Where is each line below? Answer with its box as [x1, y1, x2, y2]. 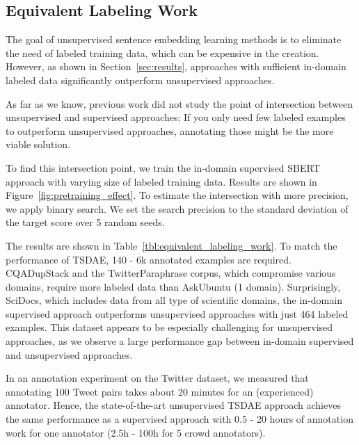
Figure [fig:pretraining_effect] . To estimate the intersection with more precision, [6, 188, 349, 202]
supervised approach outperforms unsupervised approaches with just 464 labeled [6, 306, 349, 321]
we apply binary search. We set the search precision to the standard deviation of [6, 201, 349, 216]
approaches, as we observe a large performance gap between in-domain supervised [6, 334, 354, 348]
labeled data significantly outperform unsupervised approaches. [6, 72, 275, 87]
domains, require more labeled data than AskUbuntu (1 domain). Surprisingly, [6, 279, 341, 293]
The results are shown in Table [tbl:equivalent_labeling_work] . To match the [6, 238, 337, 252]
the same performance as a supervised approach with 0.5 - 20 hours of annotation [6, 412, 353, 426]
